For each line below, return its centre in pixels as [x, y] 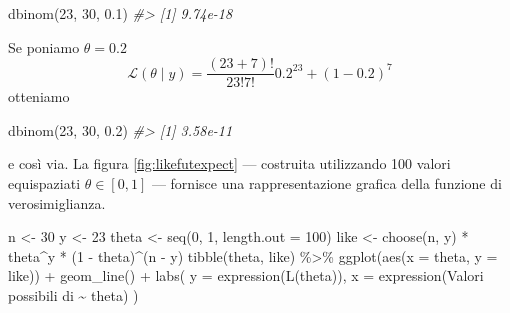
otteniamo [39, 96]
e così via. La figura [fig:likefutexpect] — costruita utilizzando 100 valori [229, 163]
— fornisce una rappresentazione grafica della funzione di [326, 183]
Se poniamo [44, 46]
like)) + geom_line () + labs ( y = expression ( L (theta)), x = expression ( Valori [246, 275]
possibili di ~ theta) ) [73, 295]
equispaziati [44, 183]
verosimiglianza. [57, 202]
